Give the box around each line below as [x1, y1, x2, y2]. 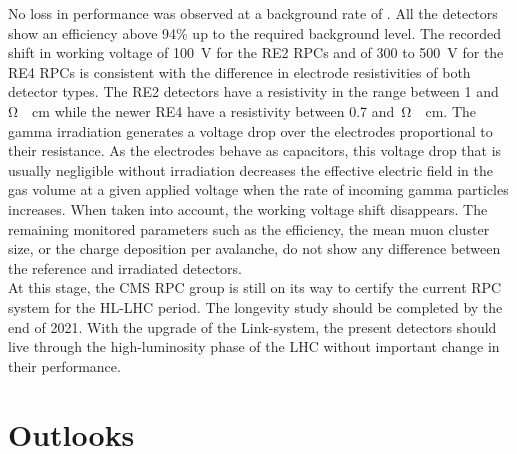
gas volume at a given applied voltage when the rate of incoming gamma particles [8, 179, 509, 200]
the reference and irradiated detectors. [8, 257, 242, 278]
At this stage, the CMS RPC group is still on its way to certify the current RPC [8, 277, 502, 298]
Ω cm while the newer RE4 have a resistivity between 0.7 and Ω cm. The [8, 100, 476, 121]
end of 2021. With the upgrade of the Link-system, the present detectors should [8, 316, 497, 337]
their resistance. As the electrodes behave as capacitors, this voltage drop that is [8, 140, 502, 161]
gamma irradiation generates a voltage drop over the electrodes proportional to [8, 120, 493, 141]
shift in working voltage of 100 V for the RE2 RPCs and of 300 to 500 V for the [8, 42, 504, 63]
